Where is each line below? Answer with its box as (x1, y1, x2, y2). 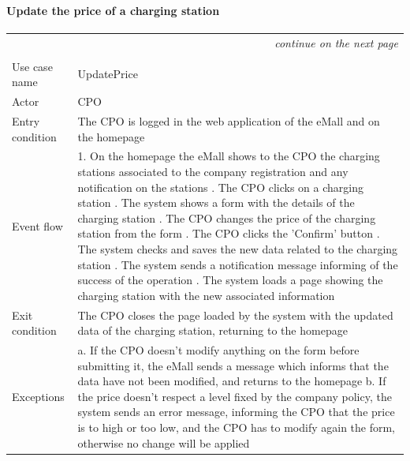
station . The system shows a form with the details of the (77, 194, 355, 211)
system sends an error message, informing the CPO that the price (77, 403, 395, 420)
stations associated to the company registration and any (77, 163, 348, 179)
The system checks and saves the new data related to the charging (77, 240, 398, 257)
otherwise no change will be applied (77, 434, 250, 451)
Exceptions (12, 388, 65, 404)
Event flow (12, 217, 63, 234)
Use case (12, 58, 53, 74)
